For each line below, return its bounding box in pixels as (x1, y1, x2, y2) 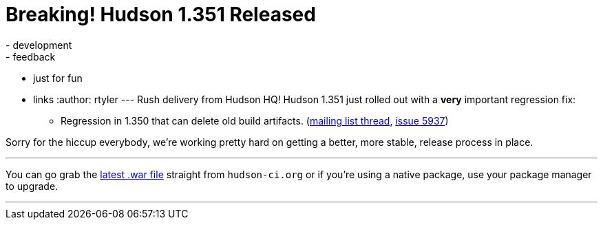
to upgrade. (6, 180, 59, 192)
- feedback (6, 50, 56, 63)
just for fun (33, 72, 83, 84)
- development (6, 39, 72, 51)
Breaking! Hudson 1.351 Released (6, 3, 316, 26)
